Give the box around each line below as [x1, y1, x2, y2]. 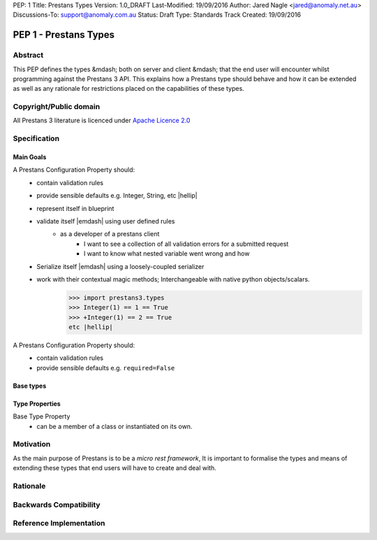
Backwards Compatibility [13, 499, 101, 509]
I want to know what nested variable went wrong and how [84, 249, 250, 258]
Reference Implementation [13, 518, 105, 528]
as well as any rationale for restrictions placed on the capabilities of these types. [13, 85, 244, 93]
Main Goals [13, 153, 47, 161]
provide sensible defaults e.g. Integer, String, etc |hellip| [36, 191, 198, 200]
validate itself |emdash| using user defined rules [36, 217, 175, 225]
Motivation [13, 439, 51, 449]
